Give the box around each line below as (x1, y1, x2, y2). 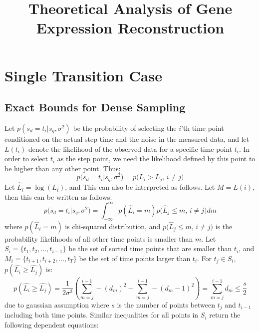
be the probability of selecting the (73, 122, 177, 133)
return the (209, 310, 241, 320)
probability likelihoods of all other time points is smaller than (4, 233, 193, 244)
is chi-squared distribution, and (65, 221, 161, 231)
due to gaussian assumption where (4, 299, 109, 310)
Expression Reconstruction (36, 17, 225, 38)
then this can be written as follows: (4, 191, 112, 202)
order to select (4, 153, 48, 164)
